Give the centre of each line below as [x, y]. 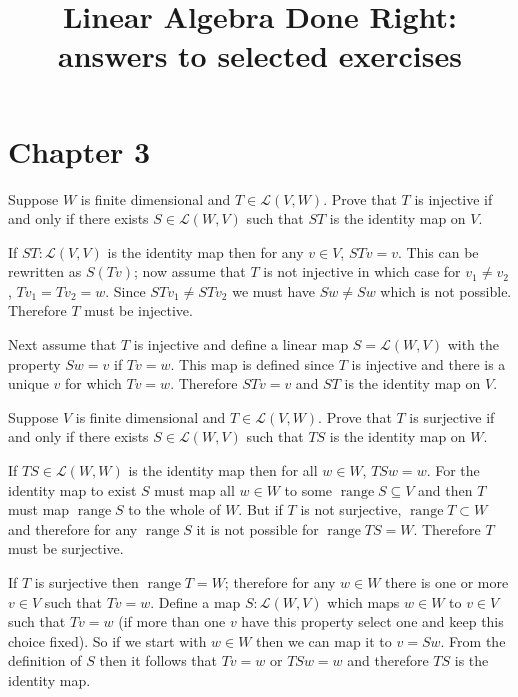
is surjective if [452, 416]
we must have [274, 290]
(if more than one [172, 621]
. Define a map [195, 601]
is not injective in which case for [362, 271]
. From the [473, 640]
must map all [194, 489]
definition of [45, 660]
